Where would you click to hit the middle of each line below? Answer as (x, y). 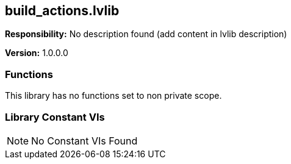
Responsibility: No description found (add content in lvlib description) (146, 34)
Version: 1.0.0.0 (37, 53)
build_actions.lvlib (62, 11)
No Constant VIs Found (84, 141)
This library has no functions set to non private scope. (113, 96)
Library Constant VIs (55, 117)
